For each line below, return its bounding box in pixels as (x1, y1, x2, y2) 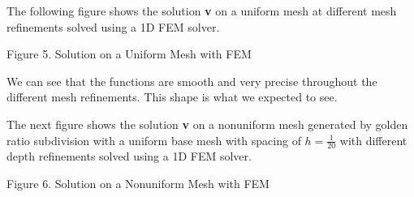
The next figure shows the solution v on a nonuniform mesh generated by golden (6, 115, 408, 132)
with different (339, 131, 408, 148)
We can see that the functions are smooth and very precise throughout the (6, 72, 377, 89)
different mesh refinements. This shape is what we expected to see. (6, 88, 338, 105)
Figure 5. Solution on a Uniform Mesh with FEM (6, 45, 252, 62)
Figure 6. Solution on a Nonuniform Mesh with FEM (6, 174, 270, 191)
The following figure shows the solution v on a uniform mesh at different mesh (6, 2, 397, 19)
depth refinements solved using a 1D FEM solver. (6, 148, 252, 165)
